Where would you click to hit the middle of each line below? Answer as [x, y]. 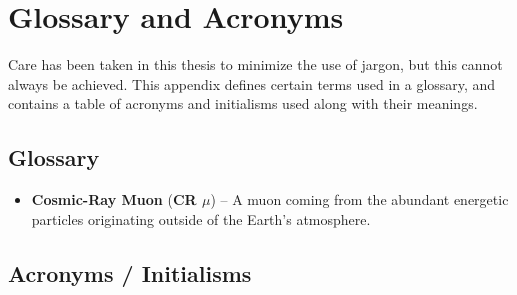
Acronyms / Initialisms [130, 272]
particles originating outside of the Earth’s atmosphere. [201, 218]
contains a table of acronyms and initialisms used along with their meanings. [243, 103]
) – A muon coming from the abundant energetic [359, 199]
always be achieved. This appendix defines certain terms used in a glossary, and [252, 83]
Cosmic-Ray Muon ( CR [114, 199]
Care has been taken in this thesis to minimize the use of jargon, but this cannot [255, 64]
